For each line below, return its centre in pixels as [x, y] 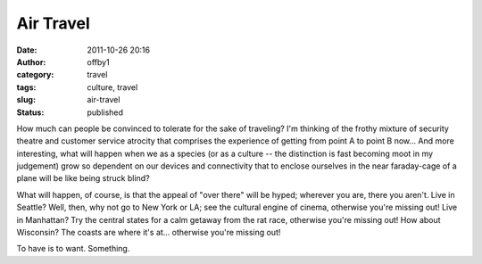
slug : [26, 100]
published [105, 112]
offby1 [99, 62]
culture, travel [112, 87]
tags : [26, 87]
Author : [31, 62]
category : [35, 75]
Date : [27, 50]
